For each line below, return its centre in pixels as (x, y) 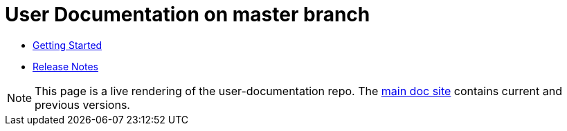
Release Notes (65, 66)
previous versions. (82, 104)
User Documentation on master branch (188, 14)
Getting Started (67, 45)
